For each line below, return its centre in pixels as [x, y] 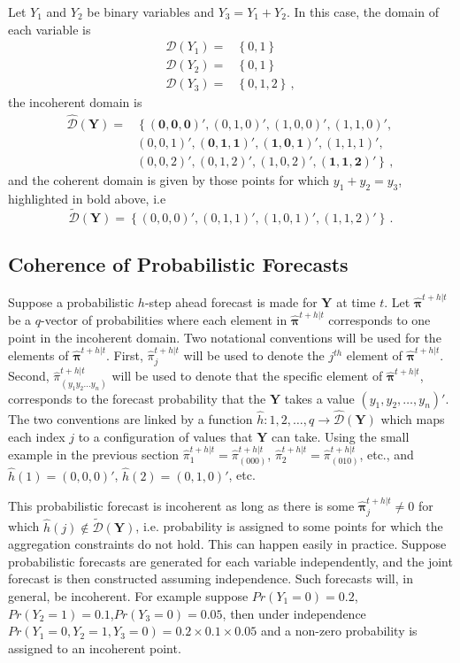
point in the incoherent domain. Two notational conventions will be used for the [225, 337]
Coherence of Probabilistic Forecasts [178, 264]
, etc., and [387, 454]
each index [37, 436]
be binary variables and [150, 12]
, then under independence [294, 613]
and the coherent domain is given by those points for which [169, 180]
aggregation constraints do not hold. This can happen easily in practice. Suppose [227, 544]
